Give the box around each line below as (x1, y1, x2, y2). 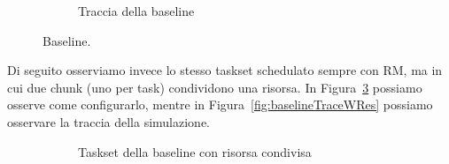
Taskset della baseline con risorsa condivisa (78, 142, 312, 160)
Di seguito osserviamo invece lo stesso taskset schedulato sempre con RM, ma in (7, 61, 443, 79)
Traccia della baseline (78, 2, 195, 19)
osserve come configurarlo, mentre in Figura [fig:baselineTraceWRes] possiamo (7, 95, 433, 114)
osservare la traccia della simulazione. (7, 112, 210, 130)
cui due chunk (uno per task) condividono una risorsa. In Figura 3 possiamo (7, 78, 422, 96)
